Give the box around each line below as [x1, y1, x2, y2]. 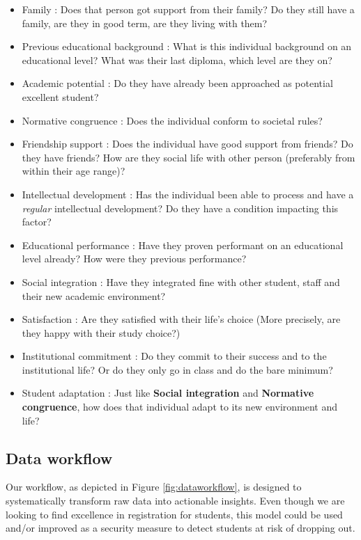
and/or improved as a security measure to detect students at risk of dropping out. [6, 521, 355, 535]
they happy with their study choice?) [22, 325, 180, 340]
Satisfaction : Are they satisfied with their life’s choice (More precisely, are [22, 312, 341, 326]
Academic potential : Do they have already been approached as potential [22, 76, 333, 90]
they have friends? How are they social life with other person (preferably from [22, 150, 355, 164]
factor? [22, 214, 52, 229]
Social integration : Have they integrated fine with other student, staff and [22, 274, 340, 289]
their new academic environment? [22, 288, 166, 303]
